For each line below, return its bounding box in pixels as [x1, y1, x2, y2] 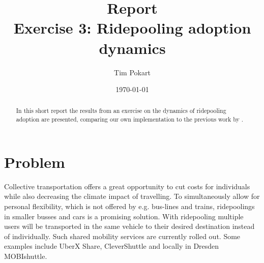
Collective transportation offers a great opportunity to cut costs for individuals [4, 181, 250, 191]
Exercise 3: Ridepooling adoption [13, 17, 251, 38]
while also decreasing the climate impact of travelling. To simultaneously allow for [4, 191, 260, 201]
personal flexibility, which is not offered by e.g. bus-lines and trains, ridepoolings [4, 200, 255, 211]
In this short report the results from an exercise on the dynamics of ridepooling [16, 106, 226, 115]
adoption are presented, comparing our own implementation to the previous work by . [16, 115, 244, 124]
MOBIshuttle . [4, 250, 47, 261]
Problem [4, 151, 65, 172]
